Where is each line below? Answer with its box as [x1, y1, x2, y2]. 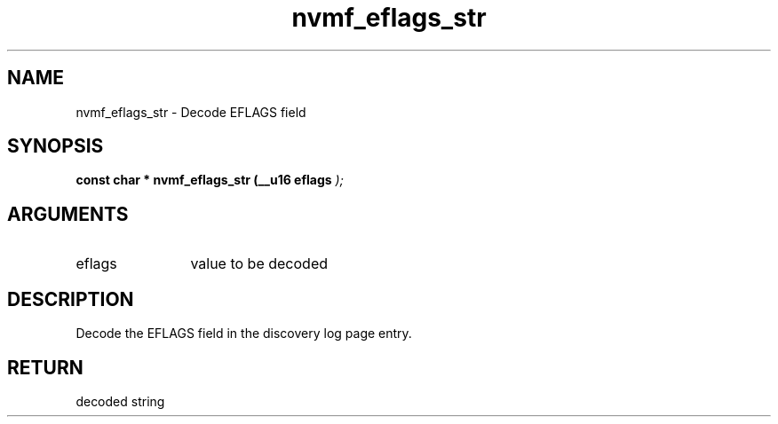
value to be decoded [190, 255, 329, 273]
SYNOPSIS [7, 135, 104, 158]
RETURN [7, 356, 83, 379]
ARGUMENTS [7, 202, 129, 225]
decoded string [75, 393, 165, 409]
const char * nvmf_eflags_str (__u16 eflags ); [75, 172, 344, 188]
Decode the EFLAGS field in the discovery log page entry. [75, 326, 412, 342]
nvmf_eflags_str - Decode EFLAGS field [75, 104, 306, 120]
